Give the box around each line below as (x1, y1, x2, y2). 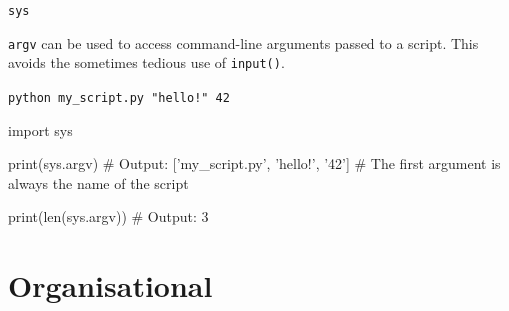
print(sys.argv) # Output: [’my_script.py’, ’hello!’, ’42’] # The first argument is (8, 153, 501, 174)
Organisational (8, 265, 213, 306)
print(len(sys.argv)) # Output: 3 (8, 206, 209, 227)
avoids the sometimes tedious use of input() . (8, 52, 285, 73)
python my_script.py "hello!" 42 (8, 90, 230, 105)
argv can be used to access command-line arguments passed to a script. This (8, 32, 479, 53)
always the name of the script (8, 172, 189, 193)
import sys (8, 119, 73, 140)
